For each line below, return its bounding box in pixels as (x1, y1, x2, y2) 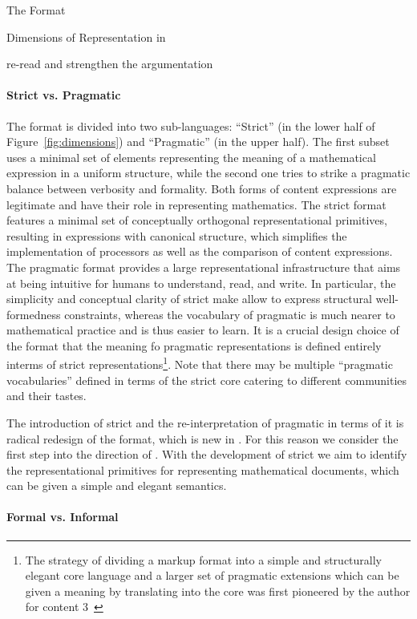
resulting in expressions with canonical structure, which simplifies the (6, 227, 347, 244)
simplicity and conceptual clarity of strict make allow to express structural (6, 290, 372, 307)
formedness (6, 305, 61, 322)
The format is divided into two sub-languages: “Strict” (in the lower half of (6, 117, 375, 134)
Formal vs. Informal (6, 508, 119, 525)
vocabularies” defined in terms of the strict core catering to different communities (6, 371, 407, 388)
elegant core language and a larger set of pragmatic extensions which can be (25, 567, 399, 584)
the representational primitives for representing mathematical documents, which (6, 461, 399, 478)
